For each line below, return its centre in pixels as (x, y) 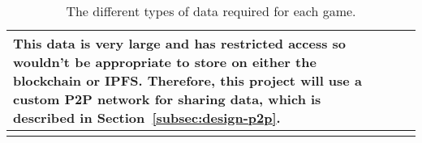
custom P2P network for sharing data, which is (167, 99)
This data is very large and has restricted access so (180, 43)
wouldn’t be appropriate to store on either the (165, 62)
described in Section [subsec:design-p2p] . (147, 118)
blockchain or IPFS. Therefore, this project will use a (187, 80)
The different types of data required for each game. (211, 11)
